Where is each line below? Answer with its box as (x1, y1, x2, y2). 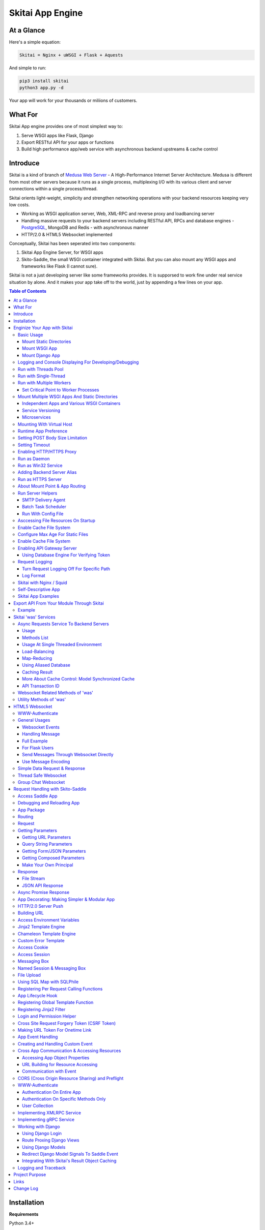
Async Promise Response (18, 890, 70, 895)
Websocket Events (22, 724, 60, 730)
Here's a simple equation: (9, 39, 61, 45)
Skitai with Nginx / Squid (18, 580, 67, 585)
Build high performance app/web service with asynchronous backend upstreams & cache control (21, 146, 218, 152)
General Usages (18, 717, 51, 723)
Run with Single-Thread (18, 373, 66, 379)
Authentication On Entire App (22, 1089, 81, 1095)
